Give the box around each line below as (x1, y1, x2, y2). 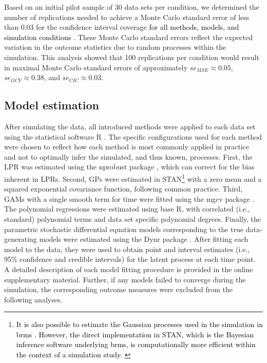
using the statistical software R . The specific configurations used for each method (4, 131, 262, 142)
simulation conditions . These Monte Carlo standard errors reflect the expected (4, 31, 253, 42)
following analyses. (4, 294, 63, 304)
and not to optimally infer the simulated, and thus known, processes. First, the (4, 151, 253, 162)
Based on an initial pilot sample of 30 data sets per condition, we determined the (4, 2, 259, 12)
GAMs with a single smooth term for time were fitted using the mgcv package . (4, 193, 255, 204)
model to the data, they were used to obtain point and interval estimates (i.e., (4, 243, 250, 254)
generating (4, 234, 37, 244)
